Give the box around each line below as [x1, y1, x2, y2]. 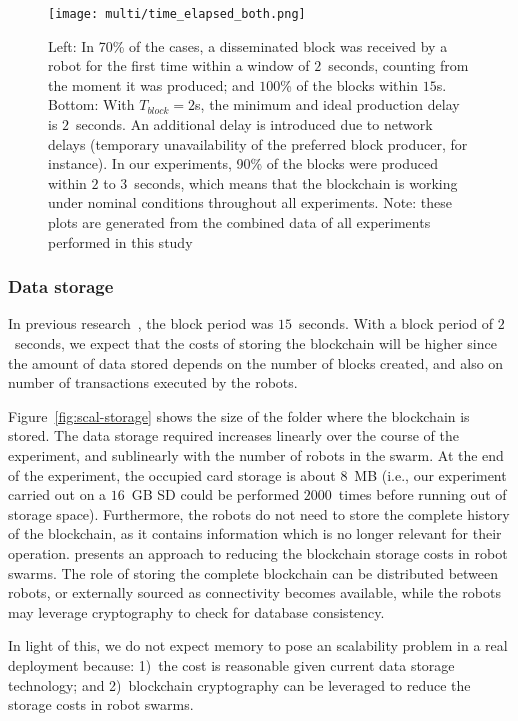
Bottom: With [48, 94, 135, 115]
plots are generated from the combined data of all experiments [48, 212, 431, 232]
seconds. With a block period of [298, 313, 494, 334]
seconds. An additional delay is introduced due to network [76, 114, 433, 135]
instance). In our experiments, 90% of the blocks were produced [48, 153, 439, 174]
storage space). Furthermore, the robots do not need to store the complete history [8, 503, 510, 524]
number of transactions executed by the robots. [8, 372, 298, 393]
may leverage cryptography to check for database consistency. [8, 601, 385, 622]
